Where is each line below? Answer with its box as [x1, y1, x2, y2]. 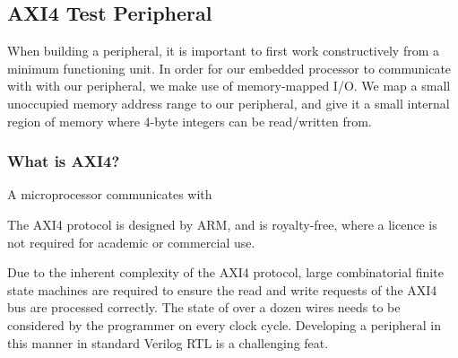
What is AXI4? [7, 150, 120, 172]
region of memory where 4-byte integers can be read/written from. [7, 111, 372, 130]
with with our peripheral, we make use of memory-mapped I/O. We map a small [7, 76, 451, 95]
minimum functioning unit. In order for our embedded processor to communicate [7, 58, 452, 77]
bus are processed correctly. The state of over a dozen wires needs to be [7, 298, 401, 317]
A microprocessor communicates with [7, 185, 212, 204]
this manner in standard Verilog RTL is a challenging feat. [7, 333, 329, 352]
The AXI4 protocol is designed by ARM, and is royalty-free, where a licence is [7, 214, 437, 233]
